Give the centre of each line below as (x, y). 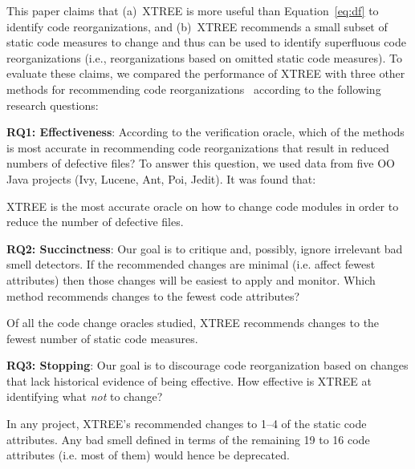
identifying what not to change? (85, 396)
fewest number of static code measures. (102, 338)
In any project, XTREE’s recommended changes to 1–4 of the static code (187, 424)
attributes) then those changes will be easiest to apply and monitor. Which (191, 279)
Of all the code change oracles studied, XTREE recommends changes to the (193, 323)
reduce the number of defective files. (95, 222)
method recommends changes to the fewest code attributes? (153, 295)
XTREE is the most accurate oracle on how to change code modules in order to (203, 206)
